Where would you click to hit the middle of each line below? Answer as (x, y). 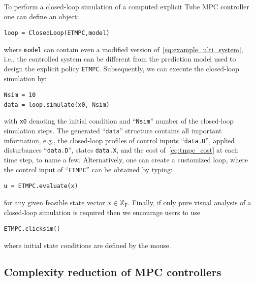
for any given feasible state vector (55, 202)
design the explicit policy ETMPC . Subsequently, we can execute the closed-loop (122, 69)
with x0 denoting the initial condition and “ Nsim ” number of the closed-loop (119, 121)
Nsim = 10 (20, 95)
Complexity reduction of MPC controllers (113, 271)
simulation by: (25, 78)
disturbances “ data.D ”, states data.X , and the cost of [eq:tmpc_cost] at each (121, 150)
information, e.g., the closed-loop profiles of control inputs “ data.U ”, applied (119, 140)
